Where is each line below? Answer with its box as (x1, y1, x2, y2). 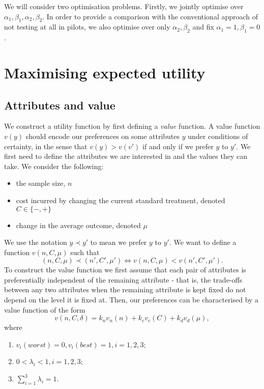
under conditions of (188, 130, 248, 141)
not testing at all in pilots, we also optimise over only (4, 21, 170, 32)
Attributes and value (4, 97, 115, 113)
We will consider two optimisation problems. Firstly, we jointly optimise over (4, 1, 244, 11)
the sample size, (16, 178, 66, 188)
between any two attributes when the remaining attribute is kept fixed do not (4, 284, 246, 295)
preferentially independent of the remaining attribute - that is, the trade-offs (4, 274, 243, 285)
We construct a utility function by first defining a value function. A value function (4, 121, 260, 131)
